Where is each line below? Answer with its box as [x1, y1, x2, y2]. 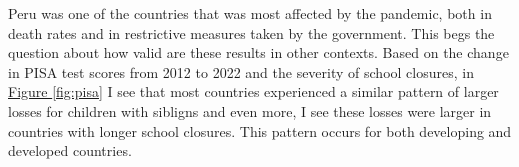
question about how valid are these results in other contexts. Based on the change [8, 42, 509, 63]
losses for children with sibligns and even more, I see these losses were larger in [8, 100, 492, 121]
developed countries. [8, 140, 132, 161]
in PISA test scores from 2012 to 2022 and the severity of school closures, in [8, 61, 474, 82]
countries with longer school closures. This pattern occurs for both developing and [8, 120, 512, 141]
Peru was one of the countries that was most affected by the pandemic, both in [8, 3, 492, 23]
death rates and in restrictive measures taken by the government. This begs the [8, 22, 495, 43]
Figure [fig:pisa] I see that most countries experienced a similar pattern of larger [8, 81, 499, 102]
